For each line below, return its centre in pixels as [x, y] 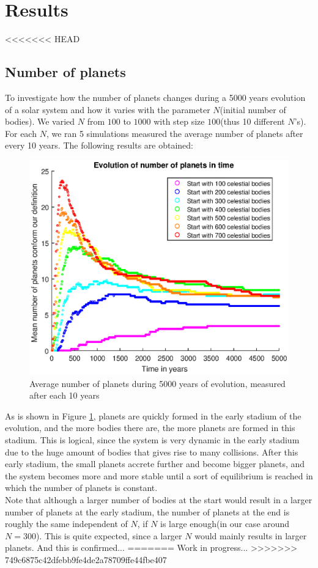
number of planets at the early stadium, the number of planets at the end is [147, 511]
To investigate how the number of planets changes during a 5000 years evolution [155, 97]
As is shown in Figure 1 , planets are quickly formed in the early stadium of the [153, 415]
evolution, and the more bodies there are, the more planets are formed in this [150, 428]
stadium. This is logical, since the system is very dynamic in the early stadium [152, 439]
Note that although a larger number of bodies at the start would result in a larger [159, 499]
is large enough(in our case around [225, 524]
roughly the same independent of [66, 524]
